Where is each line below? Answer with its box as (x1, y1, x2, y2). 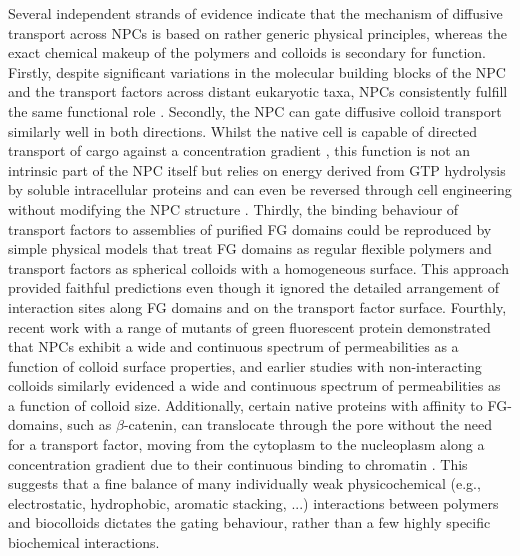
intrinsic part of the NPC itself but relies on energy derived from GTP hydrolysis (8, 159, 506, 180)
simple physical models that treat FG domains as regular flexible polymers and (8, 238, 492, 259)
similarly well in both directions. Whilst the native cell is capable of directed (8, 120, 478, 141)
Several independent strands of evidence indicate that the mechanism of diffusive (8, 3, 503, 23)
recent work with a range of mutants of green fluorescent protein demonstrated (8, 316, 491, 337)
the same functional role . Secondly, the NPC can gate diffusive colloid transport (8, 100, 502, 121)
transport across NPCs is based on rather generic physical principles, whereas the (8, 22, 507, 43)
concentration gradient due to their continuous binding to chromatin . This (8, 453, 468, 474)
